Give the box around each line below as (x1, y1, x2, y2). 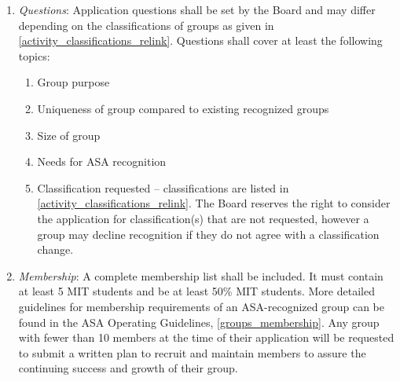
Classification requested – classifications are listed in (37, 179, 289, 196)
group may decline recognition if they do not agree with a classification (37, 225, 380, 242)
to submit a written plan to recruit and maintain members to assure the (18, 344, 366, 361)
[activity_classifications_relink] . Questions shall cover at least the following (18, 32, 383, 49)
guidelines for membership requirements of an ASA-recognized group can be (18, 298, 384, 314)
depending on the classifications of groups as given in (18, 16, 274, 33)
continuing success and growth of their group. (18, 360, 238, 376)
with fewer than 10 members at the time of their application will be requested (18, 329, 394, 346)
